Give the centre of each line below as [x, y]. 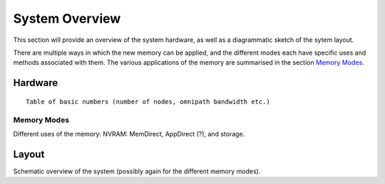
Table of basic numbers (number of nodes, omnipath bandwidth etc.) [148, 102]
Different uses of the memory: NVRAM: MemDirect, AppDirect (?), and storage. [129, 134]
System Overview [67, 18]
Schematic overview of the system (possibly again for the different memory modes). [137, 171]
